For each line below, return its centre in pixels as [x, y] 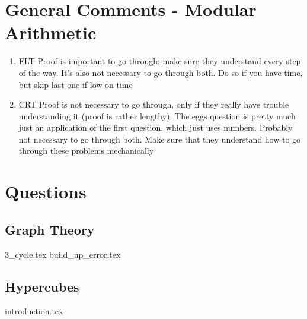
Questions [46, 192]
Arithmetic [51, 32]
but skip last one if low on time [76, 84]
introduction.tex [34, 311]
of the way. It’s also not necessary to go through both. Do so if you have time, [161, 72]
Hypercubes [42, 286]
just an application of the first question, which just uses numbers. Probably [156, 127]
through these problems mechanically [86, 151]
